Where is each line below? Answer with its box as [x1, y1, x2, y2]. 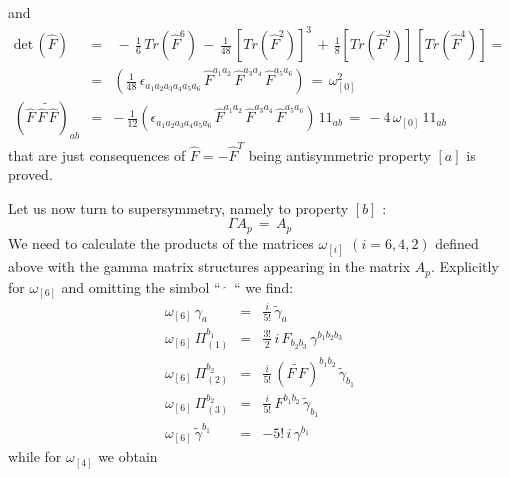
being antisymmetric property [248, 144, 431, 165]
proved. [8, 164, 53, 185]
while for [8, 446, 62, 467]
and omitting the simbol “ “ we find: [61, 276, 294, 297]
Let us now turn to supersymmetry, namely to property [8, 197, 349, 218]
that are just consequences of [8, 144, 186, 165]
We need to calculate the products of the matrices [8, 232, 314, 253]
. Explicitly [430, 256, 499, 277]
